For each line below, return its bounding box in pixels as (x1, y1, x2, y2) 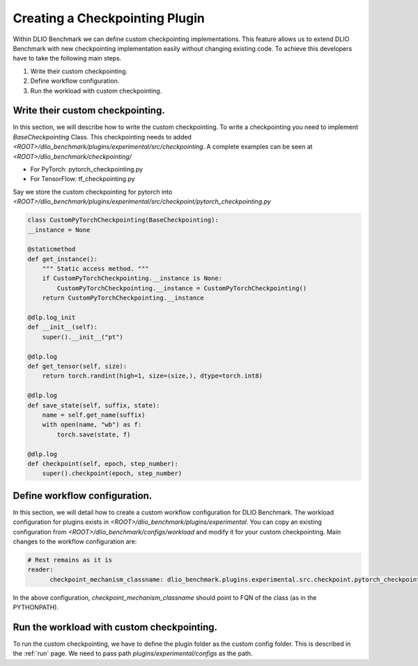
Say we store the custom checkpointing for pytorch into (13, 187, 173, 196)
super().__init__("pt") (42, 333, 123, 341)
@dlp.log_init (27, 313, 76, 322)
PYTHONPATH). (13, 603, 59, 612)
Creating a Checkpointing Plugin (13, 10, 205, 26)
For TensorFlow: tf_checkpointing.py (30, 175, 135, 183)
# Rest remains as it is (27, 556, 113, 564)
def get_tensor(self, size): (27, 362, 127, 370)
